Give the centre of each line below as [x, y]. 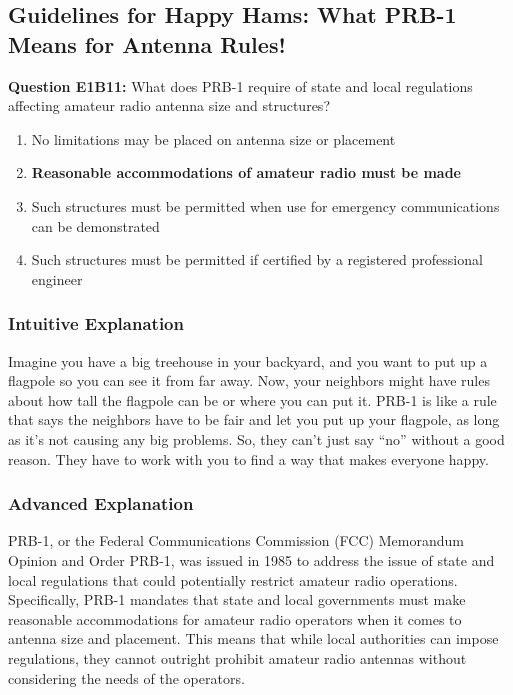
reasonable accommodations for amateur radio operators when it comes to [235, 618]
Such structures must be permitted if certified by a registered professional [257, 259]
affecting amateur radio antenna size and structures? [169, 105]
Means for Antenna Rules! [147, 43]
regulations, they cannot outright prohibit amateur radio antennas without [237, 657]
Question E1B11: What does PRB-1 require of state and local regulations [240, 85]
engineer [57, 278]
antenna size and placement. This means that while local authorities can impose [253, 638]
